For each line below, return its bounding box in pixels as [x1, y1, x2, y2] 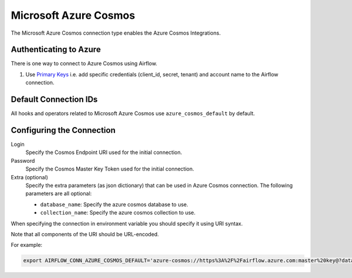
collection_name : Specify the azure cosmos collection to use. [40, 209, 196, 216]
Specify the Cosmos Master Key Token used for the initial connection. [25, 165, 195, 173]
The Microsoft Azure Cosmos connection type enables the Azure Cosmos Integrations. [11, 29, 221, 36]
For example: [11, 242, 43, 249]
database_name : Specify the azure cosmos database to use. [40, 200, 189, 208]
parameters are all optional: [25, 190, 92, 197]
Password [11, 157, 35, 164]
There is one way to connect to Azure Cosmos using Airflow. [11, 60, 158, 67]
